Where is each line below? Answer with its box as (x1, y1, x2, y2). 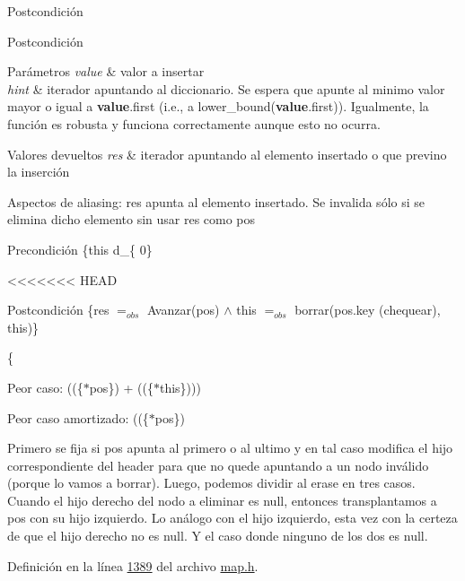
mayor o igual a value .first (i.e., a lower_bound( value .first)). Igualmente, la (7, 97, 429, 116)
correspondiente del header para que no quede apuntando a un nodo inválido (7, 455, 429, 474)
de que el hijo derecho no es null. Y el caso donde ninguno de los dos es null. (7, 526, 428, 545)
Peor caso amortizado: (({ (7, 408, 149, 427)
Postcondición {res (7, 300, 110, 319)
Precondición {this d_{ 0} (7, 239, 153, 258)
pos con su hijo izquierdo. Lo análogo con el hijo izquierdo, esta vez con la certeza (7, 508, 458, 527)
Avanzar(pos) (146, 300, 220, 319)
